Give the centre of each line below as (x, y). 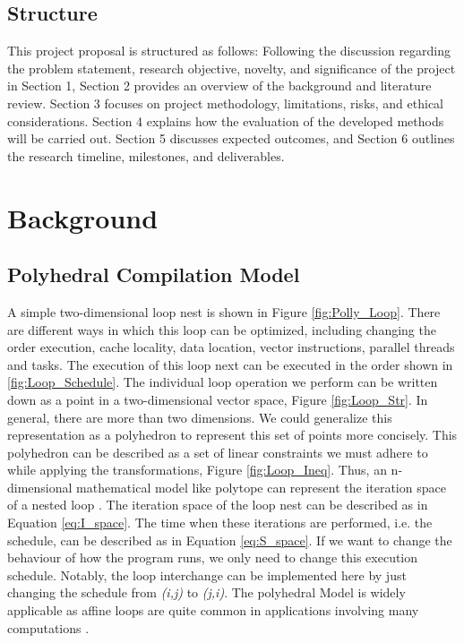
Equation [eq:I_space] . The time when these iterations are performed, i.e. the (220, 523)
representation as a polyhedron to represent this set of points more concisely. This (232, 435)
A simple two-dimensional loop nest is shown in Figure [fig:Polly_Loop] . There (224, 311)
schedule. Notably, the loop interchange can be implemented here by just (207, 574)
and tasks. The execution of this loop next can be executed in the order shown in (230, 364)
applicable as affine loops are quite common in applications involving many (213, 610)
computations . (48, 627)
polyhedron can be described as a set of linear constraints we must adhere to (218, 452)
